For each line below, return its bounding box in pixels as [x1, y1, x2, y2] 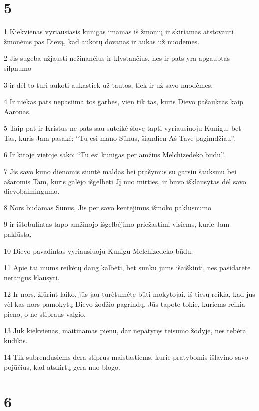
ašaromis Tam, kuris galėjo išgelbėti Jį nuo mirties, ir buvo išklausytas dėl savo [4, 176, 246, 186]
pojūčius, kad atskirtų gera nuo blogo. [4, 361, 120, 372]
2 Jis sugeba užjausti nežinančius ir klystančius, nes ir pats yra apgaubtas [4, 53, 230, 63]
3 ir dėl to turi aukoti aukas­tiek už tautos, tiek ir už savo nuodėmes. [4, 79, 213, 90]
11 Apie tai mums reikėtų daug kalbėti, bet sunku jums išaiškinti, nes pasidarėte [4, 262, 251, 273]
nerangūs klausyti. [4, 272, 60, 282]
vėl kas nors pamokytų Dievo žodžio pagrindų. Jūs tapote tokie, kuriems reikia [4, 299, 245, 309]
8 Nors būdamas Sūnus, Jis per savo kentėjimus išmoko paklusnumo [4, 202, 212, 212]
